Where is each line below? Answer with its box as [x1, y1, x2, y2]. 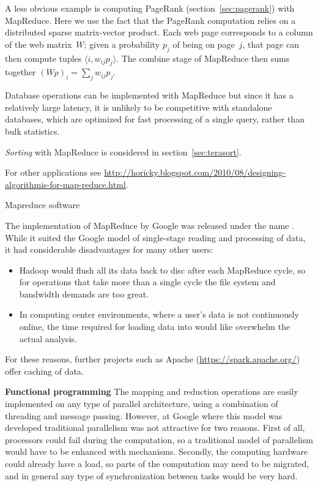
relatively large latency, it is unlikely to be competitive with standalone [5, 100, 272, 113]
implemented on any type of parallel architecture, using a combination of [5, 397, 278, 410]
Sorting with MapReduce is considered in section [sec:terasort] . [5, 145, 242, 158]
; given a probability [84, 37, 160, 50]
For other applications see [5, 166, 102, 179]
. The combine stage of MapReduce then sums [116, 51, 290, 64]
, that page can [242, 37, 299, 50]
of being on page [172, 37, 235, 50]
